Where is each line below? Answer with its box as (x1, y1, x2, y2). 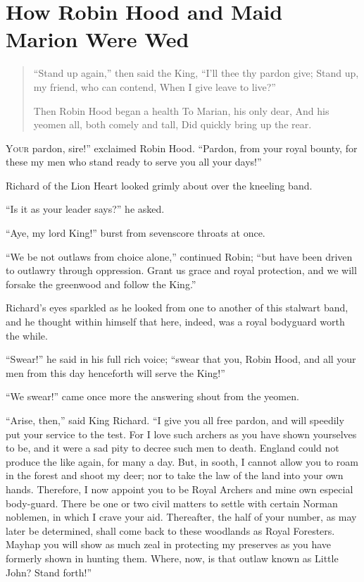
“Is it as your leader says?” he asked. (6, 202, 165, 216)
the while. (6, 328, 48, 342)
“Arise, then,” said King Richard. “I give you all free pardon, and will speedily (6, 413, 344, 427)
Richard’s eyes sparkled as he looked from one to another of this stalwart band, (6, 300, 349, 315)
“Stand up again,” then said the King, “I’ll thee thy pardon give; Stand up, (33, 66, 359, 80)
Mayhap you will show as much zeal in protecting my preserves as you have (6, 537, 332, 552)
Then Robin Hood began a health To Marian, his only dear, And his (33, 103, 330, 118)
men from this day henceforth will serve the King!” (6, 365, 225, 380)
